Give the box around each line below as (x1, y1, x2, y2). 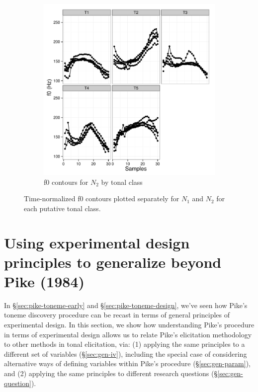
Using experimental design (4, 232, 190, 252)
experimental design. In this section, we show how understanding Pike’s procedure (4, 319, 255, 330)
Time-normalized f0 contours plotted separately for (24, 193, 179, 204)
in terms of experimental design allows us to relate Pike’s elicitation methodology (4, 329, 252, 339)
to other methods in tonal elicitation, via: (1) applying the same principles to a (4, 339, 245, 349)
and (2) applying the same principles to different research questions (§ (4, 368, 218, 379)
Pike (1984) (4, 271, 85, 291)
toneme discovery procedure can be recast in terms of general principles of (4, 310, 230, 320)
